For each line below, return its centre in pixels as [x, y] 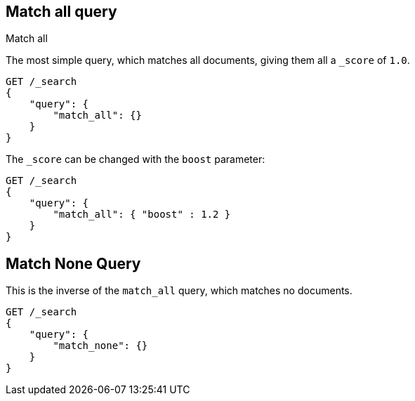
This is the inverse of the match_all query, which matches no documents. [179, 291]
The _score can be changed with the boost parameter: [136, 159]
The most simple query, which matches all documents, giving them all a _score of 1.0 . [208, 60]
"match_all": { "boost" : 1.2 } [142, 215]
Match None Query [73, 263]
